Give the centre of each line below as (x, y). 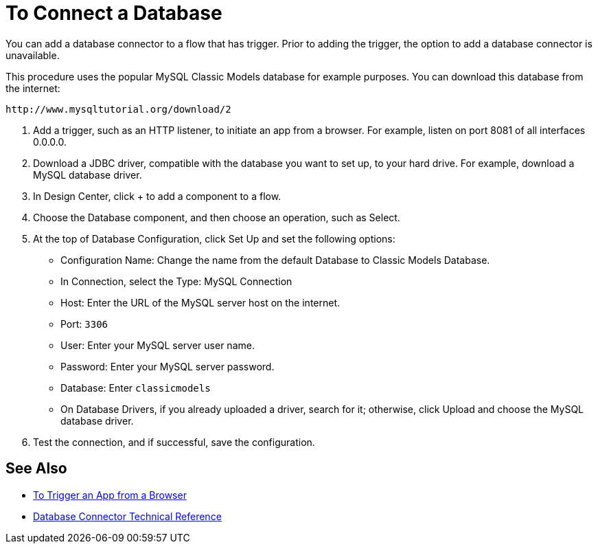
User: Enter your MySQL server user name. (158, 345)
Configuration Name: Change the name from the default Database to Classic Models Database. (275, 260)
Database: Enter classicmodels (136, 388)
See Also (36, 469)
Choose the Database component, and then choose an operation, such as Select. (217, 217)
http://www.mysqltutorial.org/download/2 (118, 109)
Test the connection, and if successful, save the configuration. (174, 442)
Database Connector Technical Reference (127, 516)
